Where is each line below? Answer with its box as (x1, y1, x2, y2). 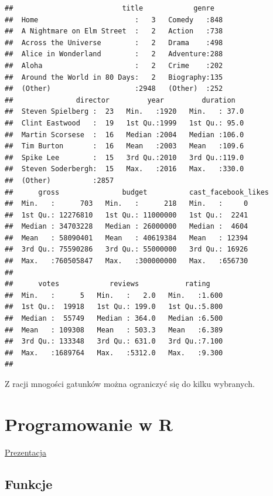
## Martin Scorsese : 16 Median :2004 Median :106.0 (5, 130, 244, 139)
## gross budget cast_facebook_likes (5, 188, 269, 196)
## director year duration (5, 96, 236, 104)
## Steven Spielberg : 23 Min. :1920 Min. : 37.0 (5, 107, 244, 116)
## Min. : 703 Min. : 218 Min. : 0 (5, 199, 248, 208)
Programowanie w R (5, 412, 173, 436)
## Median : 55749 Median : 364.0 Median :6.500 (5, 314, 223, 323)
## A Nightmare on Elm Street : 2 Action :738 (5, 27, 223, 36)
